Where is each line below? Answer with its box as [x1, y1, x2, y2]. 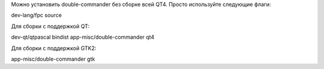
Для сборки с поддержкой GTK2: [11, 45, 97, 52]
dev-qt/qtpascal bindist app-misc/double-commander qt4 [11, 33, 155, 41]
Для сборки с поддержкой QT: [11, 23, 90, 30]
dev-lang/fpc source [11, 12, 62, 19]
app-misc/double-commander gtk [11, 55, 95, 62]
